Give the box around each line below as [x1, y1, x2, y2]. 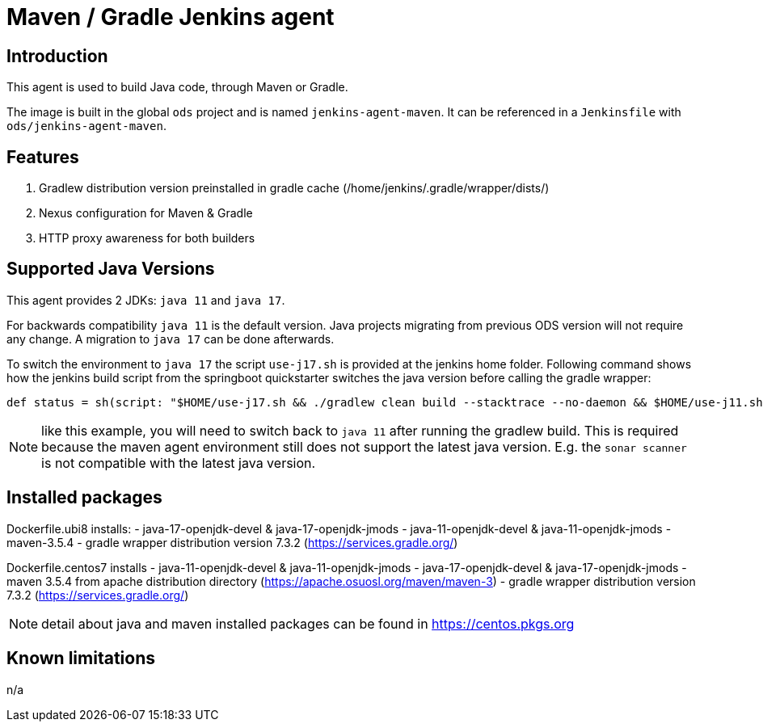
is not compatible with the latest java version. [41, 454, 316, 471]
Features [6, 146, 79, 167]
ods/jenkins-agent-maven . [6, 119, 167, 133]
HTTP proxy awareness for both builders [39, 231, 255, 246]
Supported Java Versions [6, 259, 215, 280]
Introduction [6, 45, 108, 66]
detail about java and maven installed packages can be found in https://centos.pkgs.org [41, 615, 575, 632]
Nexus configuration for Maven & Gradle [39, 206, 253, 221]
